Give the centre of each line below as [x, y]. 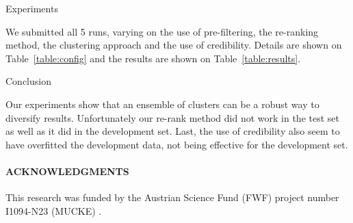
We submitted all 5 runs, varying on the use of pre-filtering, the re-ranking [162, 31]
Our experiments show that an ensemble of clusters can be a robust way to [162, 104]
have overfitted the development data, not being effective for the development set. [177, 144]
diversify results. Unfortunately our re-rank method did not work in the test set [172, 117]
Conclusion [28, 81]
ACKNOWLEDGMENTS [67, 171]
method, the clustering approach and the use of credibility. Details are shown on [174, 45]
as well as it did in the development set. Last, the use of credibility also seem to [173, 131]
